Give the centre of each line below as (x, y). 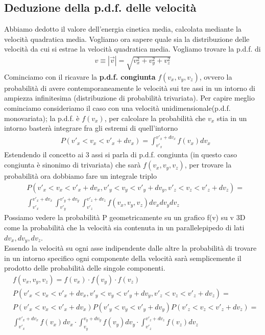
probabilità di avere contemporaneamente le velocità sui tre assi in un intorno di (130, 88)
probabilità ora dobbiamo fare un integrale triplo (80, 176)
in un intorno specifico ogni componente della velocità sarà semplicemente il (123, 258)
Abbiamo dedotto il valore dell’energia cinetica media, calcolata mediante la (123, 29)
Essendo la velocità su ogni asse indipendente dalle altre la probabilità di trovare (130, 248)
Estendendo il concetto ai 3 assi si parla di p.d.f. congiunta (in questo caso (121, 154)
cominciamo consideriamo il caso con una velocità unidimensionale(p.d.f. (117, 107)
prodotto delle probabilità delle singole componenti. (85, 268)
